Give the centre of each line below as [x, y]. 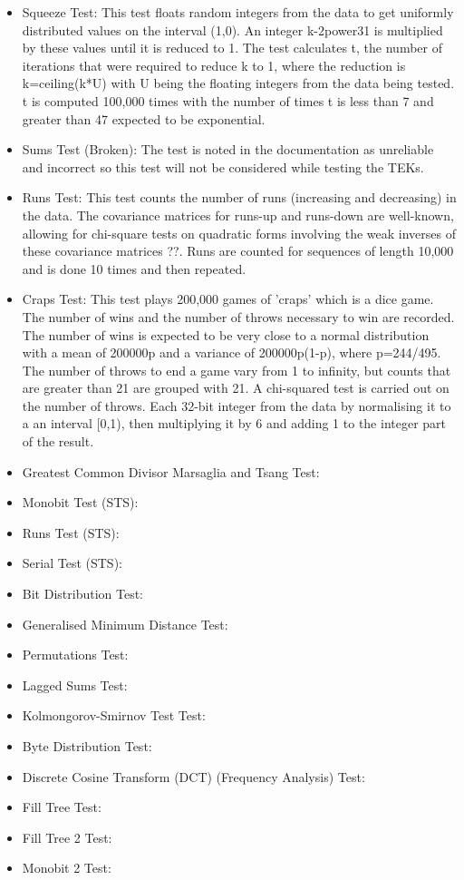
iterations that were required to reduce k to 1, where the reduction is [214, 65]
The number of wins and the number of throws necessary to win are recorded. [238, 316]
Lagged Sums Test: [75, 684]
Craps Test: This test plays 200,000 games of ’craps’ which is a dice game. [228, 299]
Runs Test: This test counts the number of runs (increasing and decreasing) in [239, 197]
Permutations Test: [75, 655]
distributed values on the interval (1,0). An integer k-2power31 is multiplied [232, 29]
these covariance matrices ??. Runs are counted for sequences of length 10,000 [238, 251]
